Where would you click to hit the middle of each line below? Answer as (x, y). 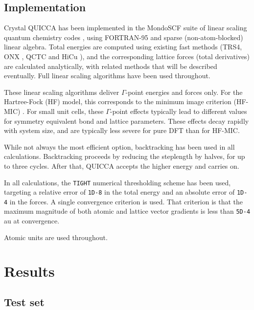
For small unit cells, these (65, 111)
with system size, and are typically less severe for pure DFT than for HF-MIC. (122, 130)
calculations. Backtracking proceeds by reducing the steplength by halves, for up (125, 156)
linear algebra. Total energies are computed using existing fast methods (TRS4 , (123, 47)
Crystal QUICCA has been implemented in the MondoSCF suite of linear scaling (126, 28)
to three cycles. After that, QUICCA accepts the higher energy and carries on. (122, 166)
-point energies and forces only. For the (184, 92)
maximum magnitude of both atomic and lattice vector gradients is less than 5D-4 (127, 211)
